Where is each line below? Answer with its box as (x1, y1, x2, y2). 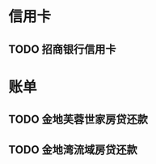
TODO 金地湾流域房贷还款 (8, 143, 137, 157)
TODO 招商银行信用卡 (8, 42, 116, 56)
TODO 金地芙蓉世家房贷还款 (8, 113, 148, 127)
